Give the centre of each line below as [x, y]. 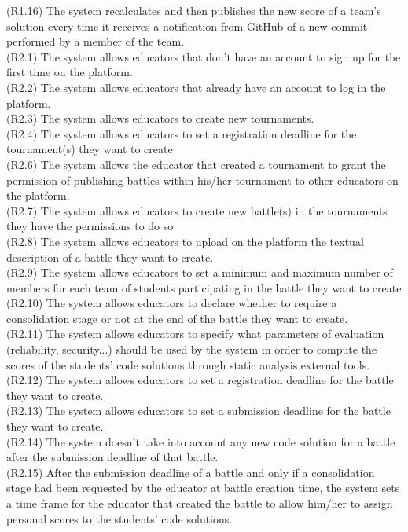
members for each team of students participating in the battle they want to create [204, 287]
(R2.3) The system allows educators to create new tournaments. [160, 118]
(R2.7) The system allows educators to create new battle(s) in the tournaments [197, 210]
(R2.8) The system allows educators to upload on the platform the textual [185, 241]
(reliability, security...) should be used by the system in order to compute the [192, 349]
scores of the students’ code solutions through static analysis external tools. [188, 364]
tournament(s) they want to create [90, 149]
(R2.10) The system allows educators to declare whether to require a [172, 303]
